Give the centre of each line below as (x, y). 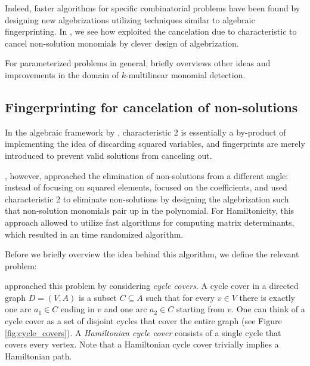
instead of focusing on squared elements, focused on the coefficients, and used (146, 187)
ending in (77, 309)
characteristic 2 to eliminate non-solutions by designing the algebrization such (147, 199)
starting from (200, 309)
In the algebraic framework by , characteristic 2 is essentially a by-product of (145, 132)
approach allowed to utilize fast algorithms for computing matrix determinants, (150, 222)
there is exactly (267, 297)
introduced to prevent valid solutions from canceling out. (108, 155)
